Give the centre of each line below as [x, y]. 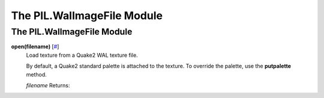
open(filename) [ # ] [35, 47]
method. [37, 74]
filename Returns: [48, 85]
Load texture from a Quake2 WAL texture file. [82, 55]
